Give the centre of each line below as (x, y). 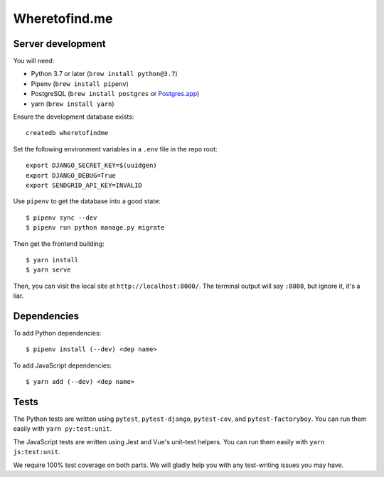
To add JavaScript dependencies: (63, 365)
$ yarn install (52, 260)
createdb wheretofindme (67, 133)
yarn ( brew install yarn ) (73, 104)
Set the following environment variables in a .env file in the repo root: (115, 149)
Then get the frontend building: (59, 243)
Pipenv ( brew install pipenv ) (80, 84)
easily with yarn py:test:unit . (63, 429)
